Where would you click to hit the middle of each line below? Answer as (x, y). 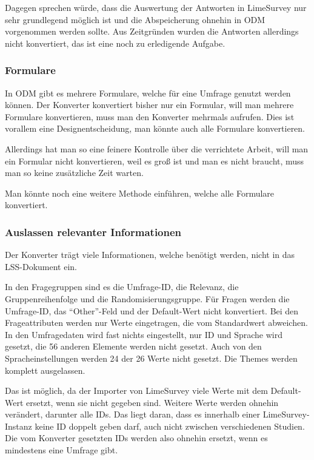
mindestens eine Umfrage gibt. (62, 450)
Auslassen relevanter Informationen (93, 232)
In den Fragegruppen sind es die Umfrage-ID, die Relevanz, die (122, 287)
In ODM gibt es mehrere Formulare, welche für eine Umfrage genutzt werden (148, 93)
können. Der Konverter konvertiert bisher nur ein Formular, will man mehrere (149, 105)
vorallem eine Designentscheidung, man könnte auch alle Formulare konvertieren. (155, 128)
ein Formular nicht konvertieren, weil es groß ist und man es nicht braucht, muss (155, 161)
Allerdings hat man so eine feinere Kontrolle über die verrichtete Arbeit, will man (157, 148)
